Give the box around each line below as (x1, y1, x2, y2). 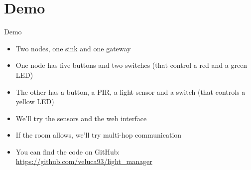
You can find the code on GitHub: (15, 146, 120, 157)
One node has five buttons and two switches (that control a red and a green (15, 60, 248, 70)
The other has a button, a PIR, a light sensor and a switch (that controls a (15, 86, 246, 97)
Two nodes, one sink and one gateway (15, 43, 131, 53)
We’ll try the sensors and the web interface (15, 113, 147, 123)
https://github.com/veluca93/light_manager (15, 156, 152, 167)
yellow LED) (15, 96, 54, 107)
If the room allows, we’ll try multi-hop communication (15, 130, 182, 140)
